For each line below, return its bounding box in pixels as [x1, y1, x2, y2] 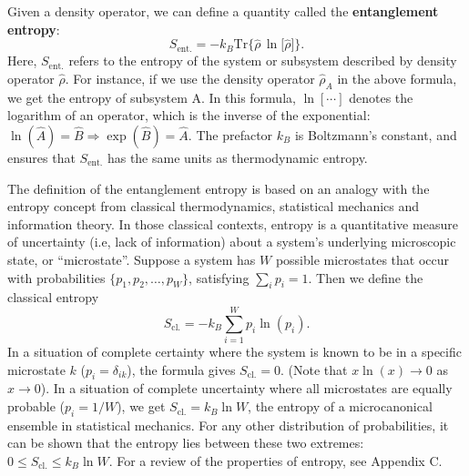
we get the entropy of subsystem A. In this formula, [7, 87, 296, 106]
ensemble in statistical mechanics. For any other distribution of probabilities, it [7, 415, 449, 434]
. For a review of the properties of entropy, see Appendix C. [108, 451, 443, 471]
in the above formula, [337, 69, 457, 87]
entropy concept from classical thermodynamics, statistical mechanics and [7, 197, 420, 216]
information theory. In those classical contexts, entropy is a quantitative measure [7, 214, 458, 233]
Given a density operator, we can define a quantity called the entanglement [7, 2, 439, 20]
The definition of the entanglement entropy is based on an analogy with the [7, 178, 430, 197]
